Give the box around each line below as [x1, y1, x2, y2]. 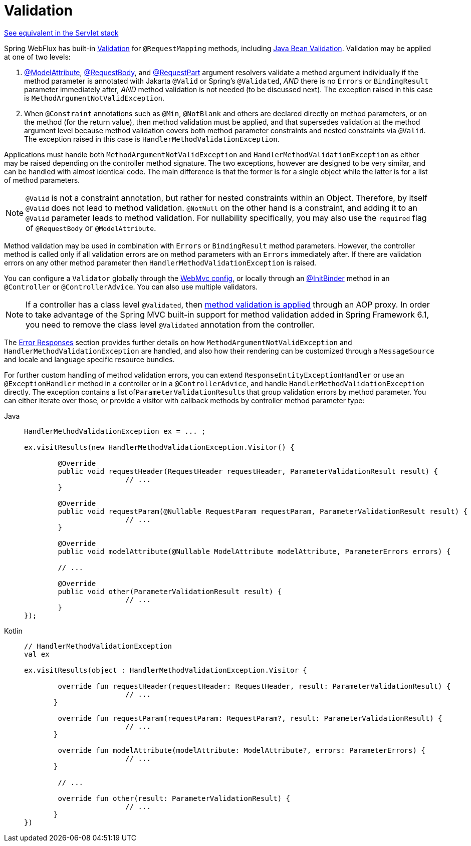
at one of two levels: [4, 52, 71, 61]
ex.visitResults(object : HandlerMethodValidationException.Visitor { [24, 666, 307, 674]
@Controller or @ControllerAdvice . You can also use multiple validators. [4, 282, 258, 291]
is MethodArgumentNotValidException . [24, 93, 165, 102]
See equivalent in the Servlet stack [4, 28, 119, 37]
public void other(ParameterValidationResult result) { [58, 587, 282, 596]
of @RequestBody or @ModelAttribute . [26, 222, 156, 233]
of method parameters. [4, 175, 80, 184]
